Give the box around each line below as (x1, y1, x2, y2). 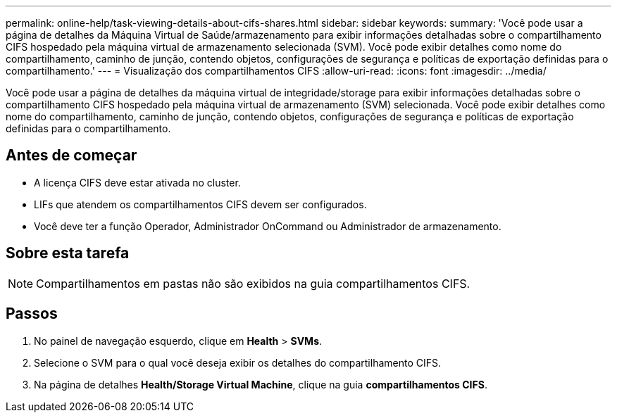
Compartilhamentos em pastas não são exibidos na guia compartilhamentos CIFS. (36, 276, 470, 291)
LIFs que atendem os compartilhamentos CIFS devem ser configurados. (34, 198, 367, 210)
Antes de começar (6, 146, 137, 165)
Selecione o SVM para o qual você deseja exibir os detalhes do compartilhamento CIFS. (34, 356, 442, 369)
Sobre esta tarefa (6, 244, 130, 262)
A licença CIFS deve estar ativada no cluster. (34, 176, 241, 189)
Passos (6, 305, 58, 323)
